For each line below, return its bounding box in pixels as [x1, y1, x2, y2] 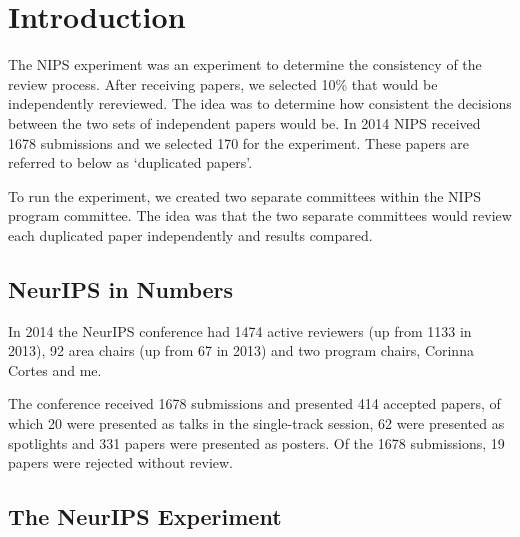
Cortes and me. [8, 359, 102, 380]
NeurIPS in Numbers [8, 273, 234, 304]
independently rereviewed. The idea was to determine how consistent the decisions [8, 93, 512, 114]
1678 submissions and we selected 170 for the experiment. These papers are [8, 132, 470, 153]
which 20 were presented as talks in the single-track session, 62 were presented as [8, 413, 505, 434]
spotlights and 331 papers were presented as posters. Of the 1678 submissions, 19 [8, 432, 505, 453]
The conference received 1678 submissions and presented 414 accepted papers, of [8, 393, 501, 414]
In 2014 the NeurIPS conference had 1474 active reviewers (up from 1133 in [8, 320, 472, 341]
